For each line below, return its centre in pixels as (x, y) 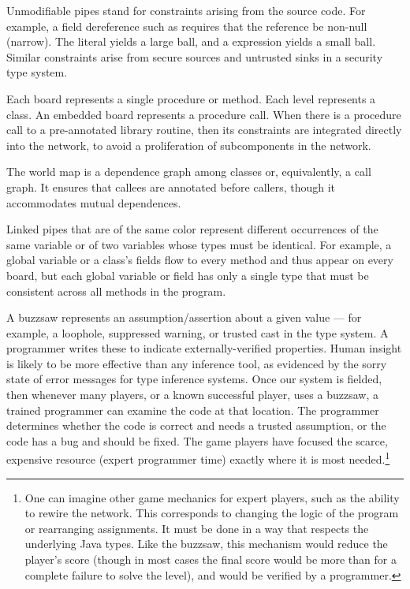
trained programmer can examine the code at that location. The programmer (193, 410)
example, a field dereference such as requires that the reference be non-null (187, 26)
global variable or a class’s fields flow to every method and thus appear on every (200, 260)
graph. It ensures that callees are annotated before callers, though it (171, 186)
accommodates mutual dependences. (94, 202)
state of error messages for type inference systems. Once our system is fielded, (194, 379)
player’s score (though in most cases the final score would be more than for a (211, 559)
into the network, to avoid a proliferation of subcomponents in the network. (189, 145)
